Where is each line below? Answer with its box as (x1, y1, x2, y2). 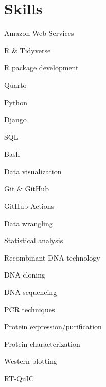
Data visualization (4, 165, 62, 176)
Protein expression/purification (4, 321, 102, 332)
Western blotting (4, 356, 57, 366)
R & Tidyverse (4, 45, 51, 56)
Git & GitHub (4, 183, 49, 194)
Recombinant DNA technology (4, 252, 100, 263)
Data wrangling (4, 217, 53, 228)
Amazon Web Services (4, 28, 74, 39)
